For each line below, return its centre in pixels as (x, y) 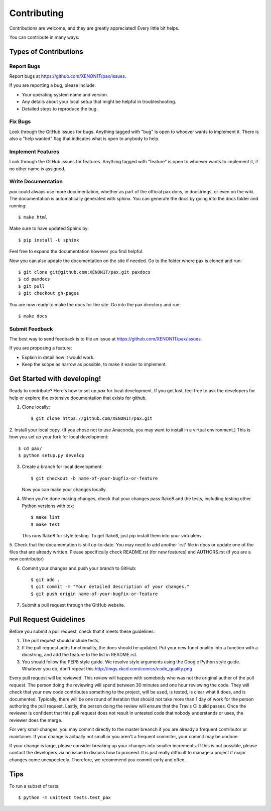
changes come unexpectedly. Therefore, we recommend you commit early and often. (97, 760)
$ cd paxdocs (34, 279)
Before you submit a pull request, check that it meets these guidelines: (82, 631)
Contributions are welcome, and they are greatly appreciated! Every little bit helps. (94, 28)
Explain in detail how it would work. (58, 357)
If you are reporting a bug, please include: (53, 85)
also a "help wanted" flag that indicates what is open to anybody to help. (85, 139)
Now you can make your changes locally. (64, 490)
